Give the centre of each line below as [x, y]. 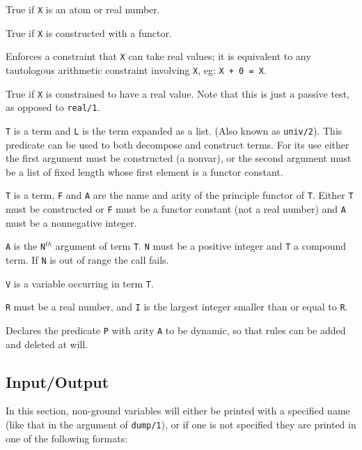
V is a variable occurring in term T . [80, 283]
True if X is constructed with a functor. [89, 32]
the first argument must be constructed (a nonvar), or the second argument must [179, 158]
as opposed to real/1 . [53, 107]
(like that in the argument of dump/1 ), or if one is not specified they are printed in [181, 424]
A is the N [26, 246]
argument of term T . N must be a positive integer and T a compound [201, 246]
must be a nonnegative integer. [71, 222]
